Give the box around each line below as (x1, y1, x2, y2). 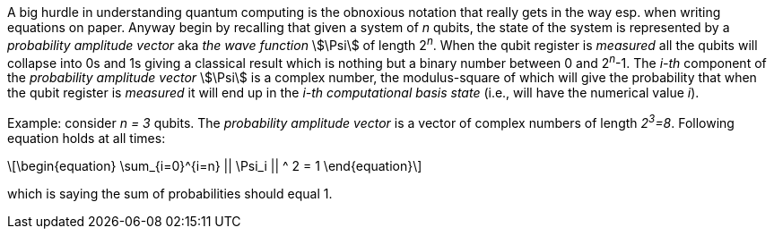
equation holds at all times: (7, 130, 166, 146)
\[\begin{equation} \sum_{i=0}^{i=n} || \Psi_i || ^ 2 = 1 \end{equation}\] (7, 157, 422, 173)
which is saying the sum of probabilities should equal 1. (7, 185, 333, 201)
